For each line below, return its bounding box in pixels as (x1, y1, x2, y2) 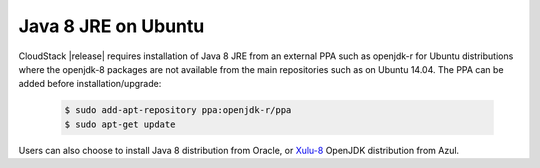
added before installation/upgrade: (18, 78, 162, 90)
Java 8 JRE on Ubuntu (18, 15, 205, 37)
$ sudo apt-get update (64, 118, 176, 130)
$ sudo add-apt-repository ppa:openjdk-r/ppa (64, 105, 292, 116)
